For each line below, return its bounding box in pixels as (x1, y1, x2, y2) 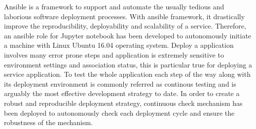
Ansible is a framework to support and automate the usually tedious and (4, 1, 224, 11)
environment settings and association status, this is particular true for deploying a (4, 59, 252, 69)
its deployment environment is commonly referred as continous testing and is (4, 78, 236, 89)
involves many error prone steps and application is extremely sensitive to (4, 49, 224, 60)
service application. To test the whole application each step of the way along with (4, 69, 251, 79)
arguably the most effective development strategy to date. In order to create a (4, 88, 240, 98)
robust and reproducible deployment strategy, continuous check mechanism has (4, 97, 243, 108)
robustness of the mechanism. (4, 117, 93, 128)
